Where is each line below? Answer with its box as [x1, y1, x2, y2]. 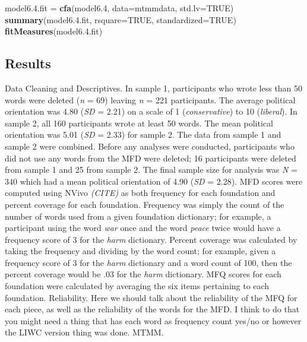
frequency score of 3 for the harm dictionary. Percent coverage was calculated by [5, 233, 297, 245]
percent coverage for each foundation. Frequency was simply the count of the [5, 198, 284, 210]
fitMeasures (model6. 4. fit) [5, 25, 103, 37]
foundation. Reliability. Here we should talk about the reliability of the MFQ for [5, 291, 297, 303]
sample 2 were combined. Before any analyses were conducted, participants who [5, 140, 295, 152]
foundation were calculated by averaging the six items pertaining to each [5, 280, 270, 292]
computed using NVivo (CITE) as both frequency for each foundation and [5, 186, 276, 199]
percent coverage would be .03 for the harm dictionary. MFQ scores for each [5, 268, 281, 280]
